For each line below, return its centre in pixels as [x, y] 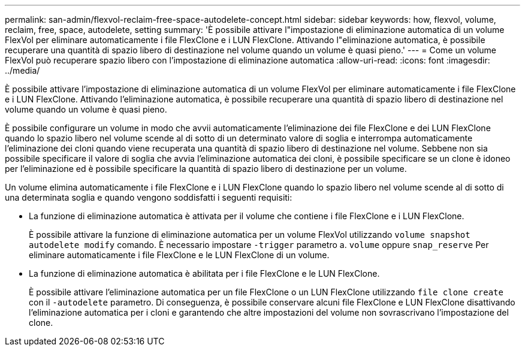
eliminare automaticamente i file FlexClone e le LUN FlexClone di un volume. [179, 255]
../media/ [22, 70]
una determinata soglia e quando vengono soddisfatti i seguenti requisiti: [149, 197]
